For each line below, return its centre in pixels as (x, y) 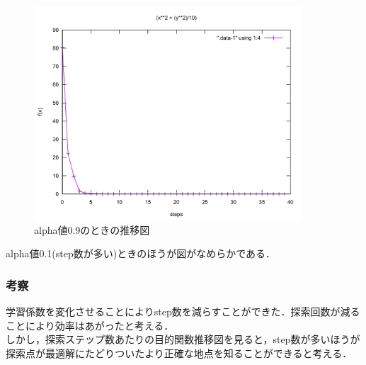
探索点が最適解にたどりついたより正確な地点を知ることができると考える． (179, 353)
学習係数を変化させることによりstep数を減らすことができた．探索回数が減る (183, 311)
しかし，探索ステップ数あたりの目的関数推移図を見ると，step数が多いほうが (183, 339)
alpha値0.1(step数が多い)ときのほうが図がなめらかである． (141, 253)
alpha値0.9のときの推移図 (92, 229)
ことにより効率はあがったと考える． (90, 325)
